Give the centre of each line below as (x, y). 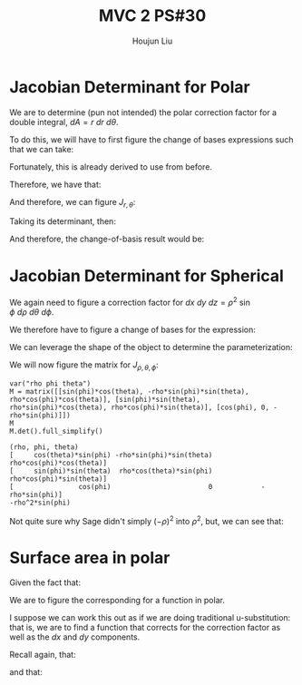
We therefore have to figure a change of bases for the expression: (133, 330)
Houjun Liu (152, 41)
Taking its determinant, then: (63, 221)
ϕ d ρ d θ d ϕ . (32, 312)
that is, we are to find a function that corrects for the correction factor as (145, 628)
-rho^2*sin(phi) (40, 503)
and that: (26, 672)
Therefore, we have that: (55, 184)
